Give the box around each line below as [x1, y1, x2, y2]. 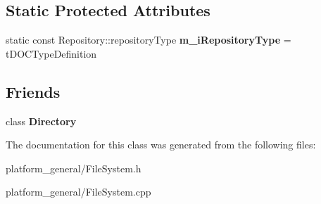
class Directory [6, 113, 77, 128]
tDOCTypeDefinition [6, 46, 97, 60]
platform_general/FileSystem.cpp [6, 184, 151, 199]
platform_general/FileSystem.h [6, 160, 141, 175]
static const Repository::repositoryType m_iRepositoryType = [6, 32, 291, 47]
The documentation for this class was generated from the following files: [6, 137, 316, 152]
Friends [6, 80, 61, 102]
